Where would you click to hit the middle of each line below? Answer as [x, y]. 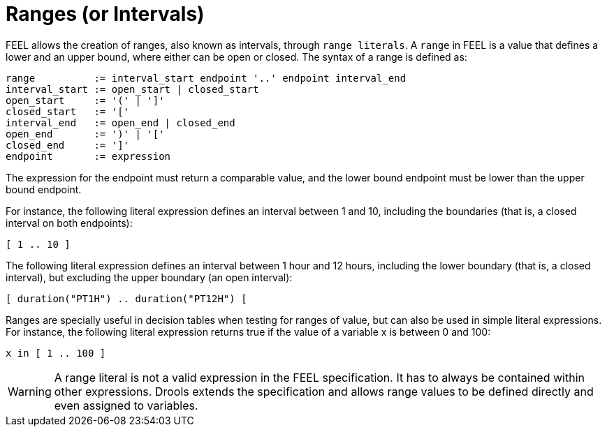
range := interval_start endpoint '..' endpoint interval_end [206, 78]
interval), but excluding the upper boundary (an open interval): [149, 277]
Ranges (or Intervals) [105, 14]
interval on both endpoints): [69, 223]
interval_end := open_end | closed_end [120, 122]
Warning [30, 391]
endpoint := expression [88, 156]
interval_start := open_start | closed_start [132, 89]
